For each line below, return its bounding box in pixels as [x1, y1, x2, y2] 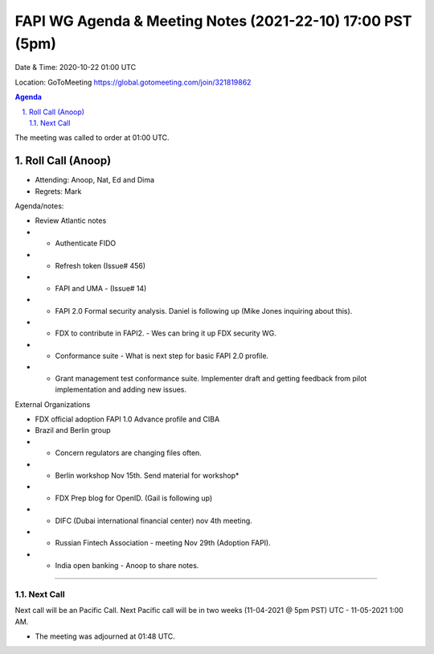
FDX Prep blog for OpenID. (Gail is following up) [55, 493, 213, 503]
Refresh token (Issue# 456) [55, 261, 146, 270]
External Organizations [14, 399, 91, 409]
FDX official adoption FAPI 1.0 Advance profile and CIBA [35, 414, 220, 424]
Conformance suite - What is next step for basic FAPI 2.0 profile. [55, 351, 269, 361]
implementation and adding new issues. [55, 385, 187, 394]
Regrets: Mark [35, 186, 82, 196]
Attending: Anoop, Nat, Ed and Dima [35, 175, 155, 185]
